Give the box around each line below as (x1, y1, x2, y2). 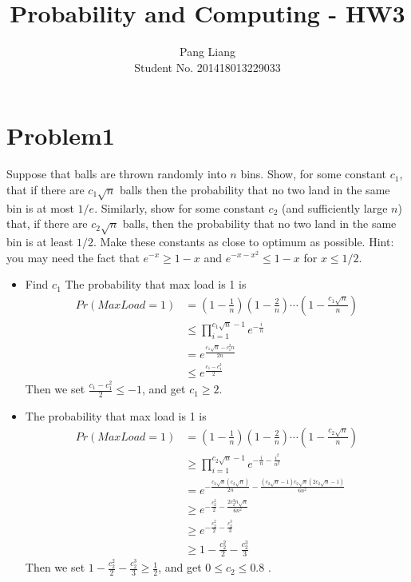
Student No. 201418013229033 (134, 58, 281, 75)
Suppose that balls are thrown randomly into (6, 165, 227, 182)
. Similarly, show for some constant (94, 199, 265, 216)
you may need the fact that (6, 249, 140, 265)
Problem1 (6, 119, 115, 152)
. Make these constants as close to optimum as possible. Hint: (93, 233, 394, 249)
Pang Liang (179, 43, 235, 60)
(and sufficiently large (282, 199, 388, 216)
